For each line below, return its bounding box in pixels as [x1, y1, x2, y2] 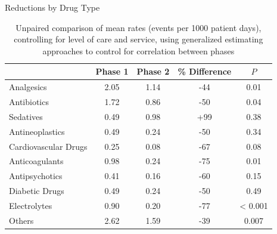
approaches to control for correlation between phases [42, 44, 235, 57]
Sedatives [9, 110, 43, 122]
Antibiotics [9, 96, 49, 108]
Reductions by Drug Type [5, 1, 100, 13]
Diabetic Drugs [9, 184, 64, 197]
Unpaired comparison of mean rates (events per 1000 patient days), [15, 21, 262, 33]
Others [9, 214, 34, 226]
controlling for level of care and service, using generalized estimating [14, 33, 263, 45]
